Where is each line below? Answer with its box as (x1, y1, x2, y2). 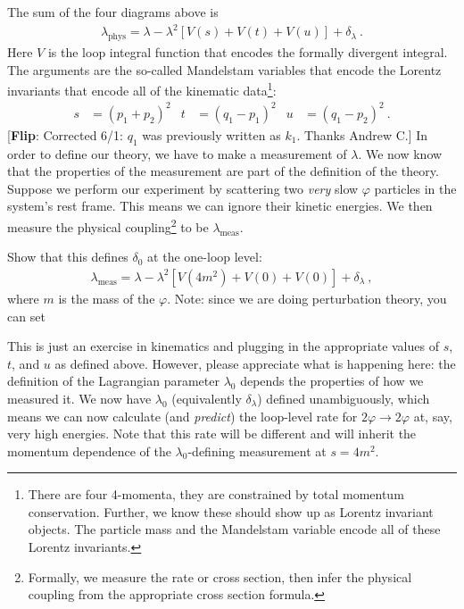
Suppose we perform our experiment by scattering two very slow (7, 179, 359, 197)
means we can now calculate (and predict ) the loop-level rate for (7, 406, 358, 425)
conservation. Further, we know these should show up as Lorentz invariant (28, 502, 434, 521)
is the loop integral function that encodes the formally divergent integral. (47, 42, 448, 61)
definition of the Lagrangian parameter (7, 371, 220, 390)
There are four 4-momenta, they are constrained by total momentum (28, 485, 404, 504)
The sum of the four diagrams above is (7, 3, 219, 21)
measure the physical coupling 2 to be (7, 215, 209, 236)
